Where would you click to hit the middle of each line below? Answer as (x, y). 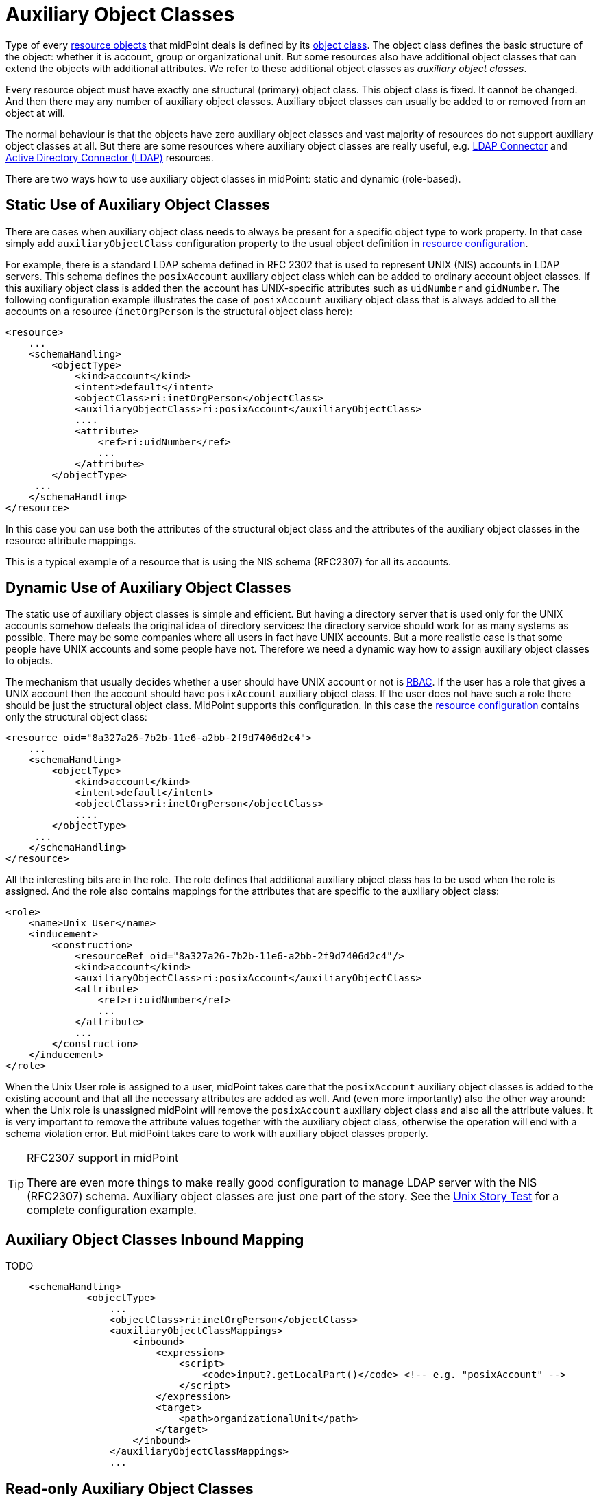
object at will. (36, 113)
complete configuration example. (112, 1210)
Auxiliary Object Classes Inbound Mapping (155, 1239)
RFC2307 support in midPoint (103, 1158)
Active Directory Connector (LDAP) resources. (110, 157)
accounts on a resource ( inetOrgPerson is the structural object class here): (179, 311)
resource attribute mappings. (71, 540)
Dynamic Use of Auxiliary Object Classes (148, 588)
